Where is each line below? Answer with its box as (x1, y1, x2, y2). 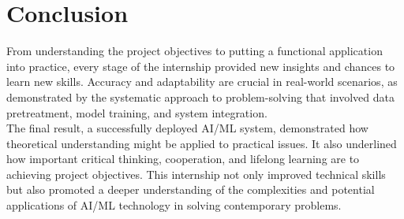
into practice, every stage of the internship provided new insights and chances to (6, 58, 395, 74)
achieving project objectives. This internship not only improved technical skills (6, 165, 386, 182)
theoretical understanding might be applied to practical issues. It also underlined (6, 135, 397, 151)
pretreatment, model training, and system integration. (6, 104, 267, 121)
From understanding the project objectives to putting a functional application (6, 43, 383, 59)
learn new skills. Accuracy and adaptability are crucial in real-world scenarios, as (6, 73, 398, 90)
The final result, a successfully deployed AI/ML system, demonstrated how (6, 120, 368, 136)
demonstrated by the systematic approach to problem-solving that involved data (6, 88, 395, 105)
